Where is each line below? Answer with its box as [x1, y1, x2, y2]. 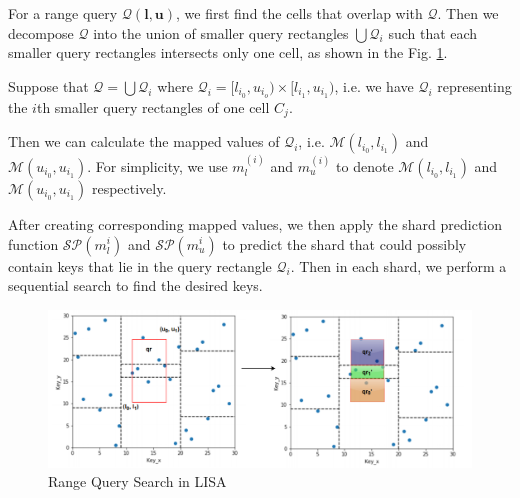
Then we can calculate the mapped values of [8, 131, 280, 152]
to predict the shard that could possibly [222, 233, 467, 254]
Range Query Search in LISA [48, 471, 227, 492]
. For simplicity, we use [87, 155, 228, 176]
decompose [8, 22, 74, 43]
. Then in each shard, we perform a [290, 255, 507, 276]
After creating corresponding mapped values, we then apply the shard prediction [8, 213, 503, 234]
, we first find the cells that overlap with [176, 3, 423, 23]
